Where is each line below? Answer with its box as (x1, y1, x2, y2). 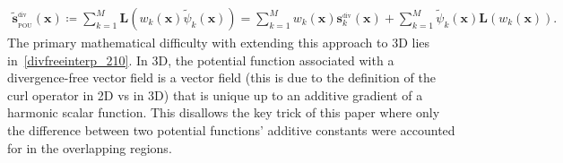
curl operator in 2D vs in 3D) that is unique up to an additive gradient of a (7, 85, 423, 104)
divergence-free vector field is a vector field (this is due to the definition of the (7, 68, 436, 87)
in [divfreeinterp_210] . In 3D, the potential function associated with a (7, 50, 394, 69)
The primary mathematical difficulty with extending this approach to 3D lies (7, 33, 430, 52)
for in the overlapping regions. (7, 138, 172, 157)
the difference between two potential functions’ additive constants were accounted (7, 121, 455, 139)
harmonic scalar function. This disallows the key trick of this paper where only (7, 103, 440, 122)
